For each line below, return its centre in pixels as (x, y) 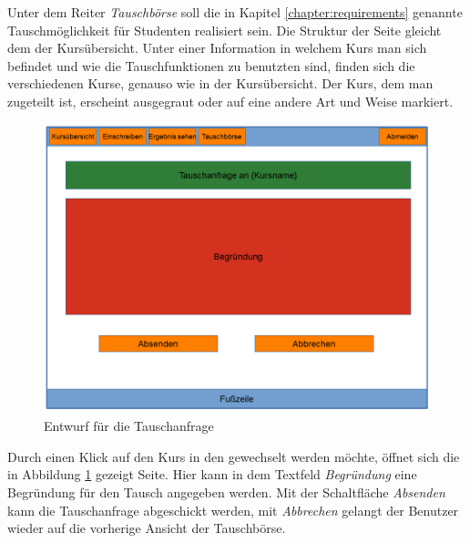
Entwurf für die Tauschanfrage (129, 426)
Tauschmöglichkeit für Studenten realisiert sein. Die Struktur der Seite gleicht (225, 30)
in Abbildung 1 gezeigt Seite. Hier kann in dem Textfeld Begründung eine (212, 474)
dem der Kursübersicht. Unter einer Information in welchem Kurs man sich (217, 48)
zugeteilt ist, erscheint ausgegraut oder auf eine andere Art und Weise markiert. (230, 101)
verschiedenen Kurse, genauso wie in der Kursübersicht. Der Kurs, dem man (220, 83)
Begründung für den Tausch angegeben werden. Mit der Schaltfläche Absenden (226, 492)
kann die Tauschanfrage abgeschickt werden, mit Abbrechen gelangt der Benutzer (233, 510)
